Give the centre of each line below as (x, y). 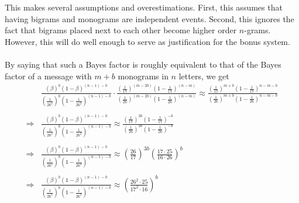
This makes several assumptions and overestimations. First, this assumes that (144, 7)
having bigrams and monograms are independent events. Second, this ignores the (149, 18)
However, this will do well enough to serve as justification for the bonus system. (147, 41)
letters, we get (204, 76)
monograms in (143, 76)
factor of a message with (48, 76)
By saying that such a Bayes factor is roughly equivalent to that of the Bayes (143, 64)
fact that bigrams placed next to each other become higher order (121, 30)
